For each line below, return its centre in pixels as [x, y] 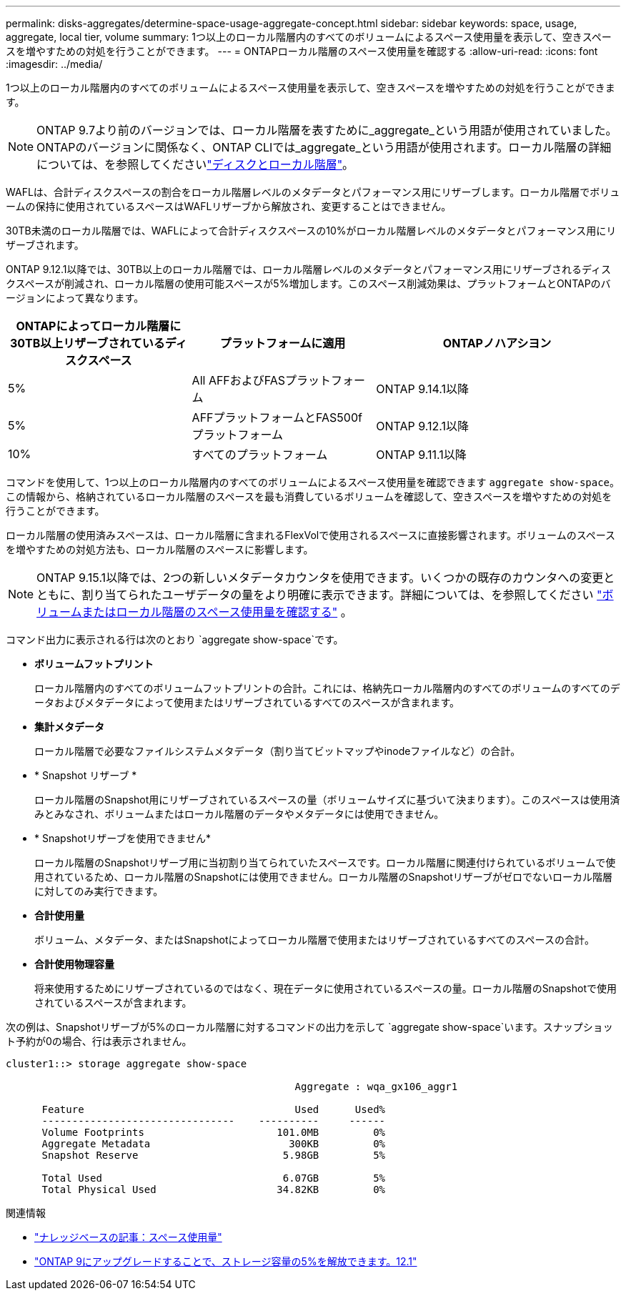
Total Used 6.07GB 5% [214, 1178]
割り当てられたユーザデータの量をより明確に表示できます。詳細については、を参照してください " [342, 595]
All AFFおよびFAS [239, 380]
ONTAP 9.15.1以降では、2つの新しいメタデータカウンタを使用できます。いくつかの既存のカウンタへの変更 [320, 578]
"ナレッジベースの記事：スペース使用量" [128, 1237]
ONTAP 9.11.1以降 [421, 455]
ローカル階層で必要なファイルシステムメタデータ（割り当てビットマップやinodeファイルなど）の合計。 [278, 751]
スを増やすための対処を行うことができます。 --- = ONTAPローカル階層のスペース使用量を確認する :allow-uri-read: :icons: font [302, 51]
